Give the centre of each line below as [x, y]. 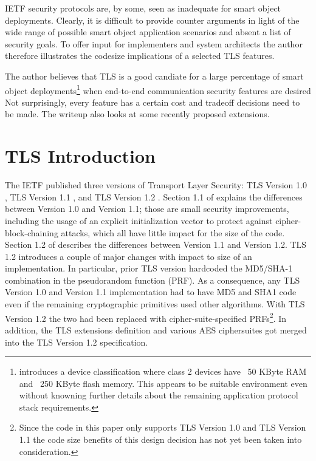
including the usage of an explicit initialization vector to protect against [139, 220]
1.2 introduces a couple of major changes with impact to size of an [129, 256]
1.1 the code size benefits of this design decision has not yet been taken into [160, 439]
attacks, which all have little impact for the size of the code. [173, 232]
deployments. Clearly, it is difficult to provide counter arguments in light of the [152, 20]
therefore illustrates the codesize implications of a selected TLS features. [140, 56]
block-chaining [32, 232]
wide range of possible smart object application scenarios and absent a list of [148, 32]
